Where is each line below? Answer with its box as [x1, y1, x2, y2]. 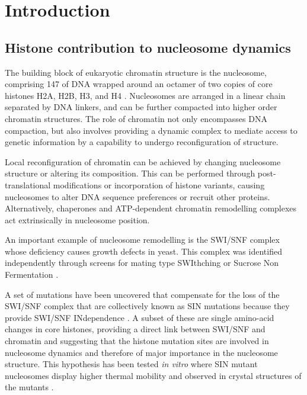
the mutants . [5, 381, 54, 393]
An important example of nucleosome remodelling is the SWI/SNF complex [5, 233, 280, 246]
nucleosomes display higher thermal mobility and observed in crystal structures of [5, 369, 302, 381]
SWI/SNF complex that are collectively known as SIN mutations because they [5, 300, 290, 312]
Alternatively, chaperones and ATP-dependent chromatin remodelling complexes [5, 202, 297, 214]
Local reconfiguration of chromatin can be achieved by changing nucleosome [5, 155, 281, 168]
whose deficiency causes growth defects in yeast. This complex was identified [5, 245, 282, 257]
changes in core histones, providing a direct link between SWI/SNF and [5, 323, 266, 335]
